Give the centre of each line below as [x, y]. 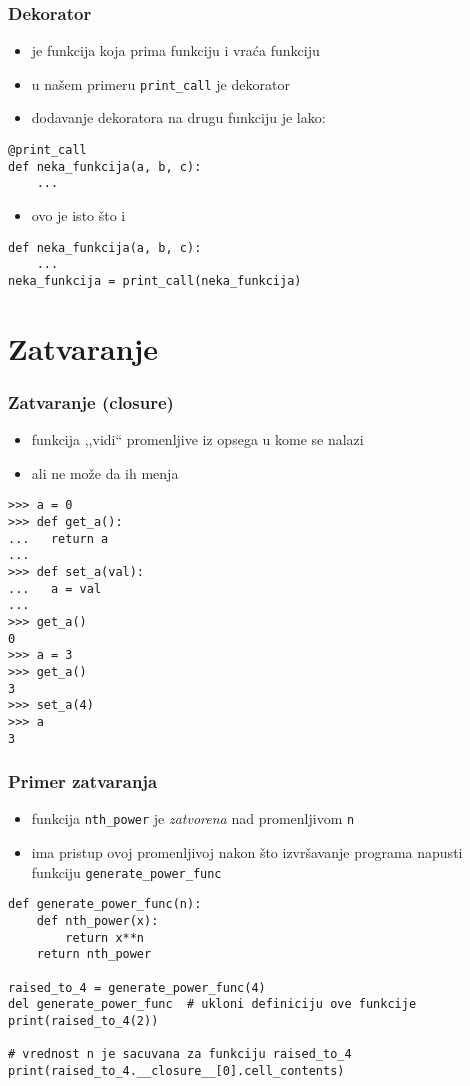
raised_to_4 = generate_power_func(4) [137, 987]
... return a [58, 538]
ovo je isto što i [78, 215]
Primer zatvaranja [83, 781]
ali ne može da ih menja [105, 472]
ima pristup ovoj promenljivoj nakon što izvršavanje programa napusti [247, 852]
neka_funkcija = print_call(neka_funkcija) [155, 280]
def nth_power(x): [97, 921]
